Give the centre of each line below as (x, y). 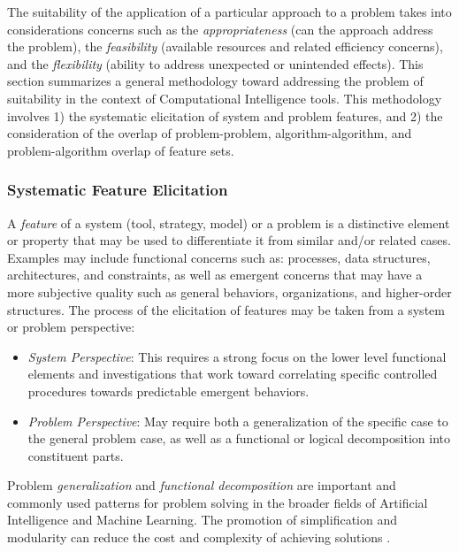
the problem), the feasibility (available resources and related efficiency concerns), (225, 46)
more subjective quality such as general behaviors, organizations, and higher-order (229, 291)
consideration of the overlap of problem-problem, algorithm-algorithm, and (210, 133)
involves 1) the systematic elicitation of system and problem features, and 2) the (225, 115)
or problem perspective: (71, 327)
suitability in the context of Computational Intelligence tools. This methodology (225, 98)
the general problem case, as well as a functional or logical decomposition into (239, 438)
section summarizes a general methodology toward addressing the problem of (215, 81)
